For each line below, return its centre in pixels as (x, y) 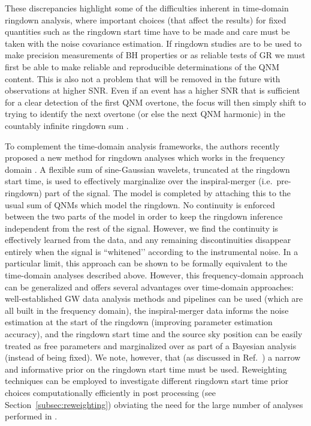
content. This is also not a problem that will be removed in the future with (143, 78)
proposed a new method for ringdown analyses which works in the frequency (145, 157)
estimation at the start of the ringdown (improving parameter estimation (139, 322)
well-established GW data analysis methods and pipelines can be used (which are (154, 298)
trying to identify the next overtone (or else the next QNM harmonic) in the (145, 114)
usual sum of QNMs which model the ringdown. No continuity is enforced (140, 204)
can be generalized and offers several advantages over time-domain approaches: (149, 286)
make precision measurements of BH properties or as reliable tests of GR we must (155, 55)
